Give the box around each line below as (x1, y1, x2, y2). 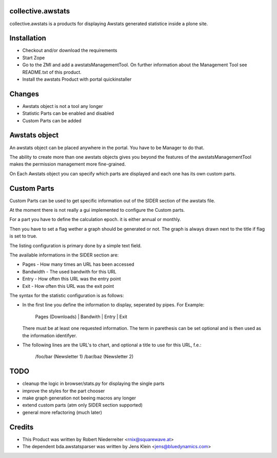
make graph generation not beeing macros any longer (22, 395, 136, 401)
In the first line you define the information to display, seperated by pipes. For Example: (22, 302, 205, 308)
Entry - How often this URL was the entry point (22, 276, 121, 282)
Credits (9, 423, 34, 431)
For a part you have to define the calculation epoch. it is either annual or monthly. (9, 216, 182, 223)
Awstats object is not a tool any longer (22, 103, 103, 109)
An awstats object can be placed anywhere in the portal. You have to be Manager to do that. (9, 144, 205, 151)
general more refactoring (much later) (22, 409, 102, 415)
